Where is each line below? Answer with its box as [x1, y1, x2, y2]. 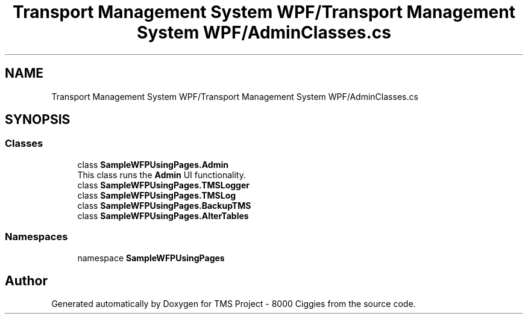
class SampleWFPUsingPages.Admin [77, 159, 228, 170]
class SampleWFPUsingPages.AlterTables [77, 210, 249, 221]
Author [5, 273, 48, 288]
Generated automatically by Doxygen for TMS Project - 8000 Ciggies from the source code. [51, 299, 416, 309]
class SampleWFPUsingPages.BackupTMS [77, 200, 251, 211]
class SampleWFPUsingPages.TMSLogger [77, 179, 250, 190]
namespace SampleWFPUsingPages [77, 252, 225, 263]
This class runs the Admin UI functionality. [77, 169, 246, 180]
